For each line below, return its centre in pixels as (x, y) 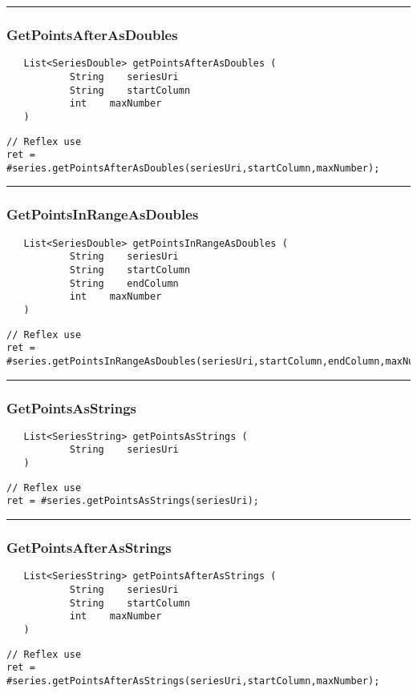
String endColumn (124, 283)
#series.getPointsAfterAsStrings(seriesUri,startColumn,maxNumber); (193, 681)
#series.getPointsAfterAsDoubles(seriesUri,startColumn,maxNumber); (193, 168)
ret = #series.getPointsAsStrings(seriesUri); (133, 501)
